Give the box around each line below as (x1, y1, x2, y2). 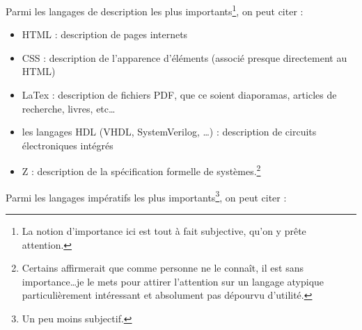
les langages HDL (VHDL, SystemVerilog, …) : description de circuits (22, 124, 317, 139)
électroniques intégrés (22, 138, 113, 152)
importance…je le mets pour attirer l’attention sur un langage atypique (22, 274, 324, 288)
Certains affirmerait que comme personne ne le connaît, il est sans (22, 261, 304, 275)
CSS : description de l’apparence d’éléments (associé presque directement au (22, 50, 347, 65)
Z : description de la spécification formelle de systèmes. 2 (22, 162, 261, 179)
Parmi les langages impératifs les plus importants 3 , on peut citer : (6, 188, 287, 204)
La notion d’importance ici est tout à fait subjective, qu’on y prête (22, 223, 306, 238)
